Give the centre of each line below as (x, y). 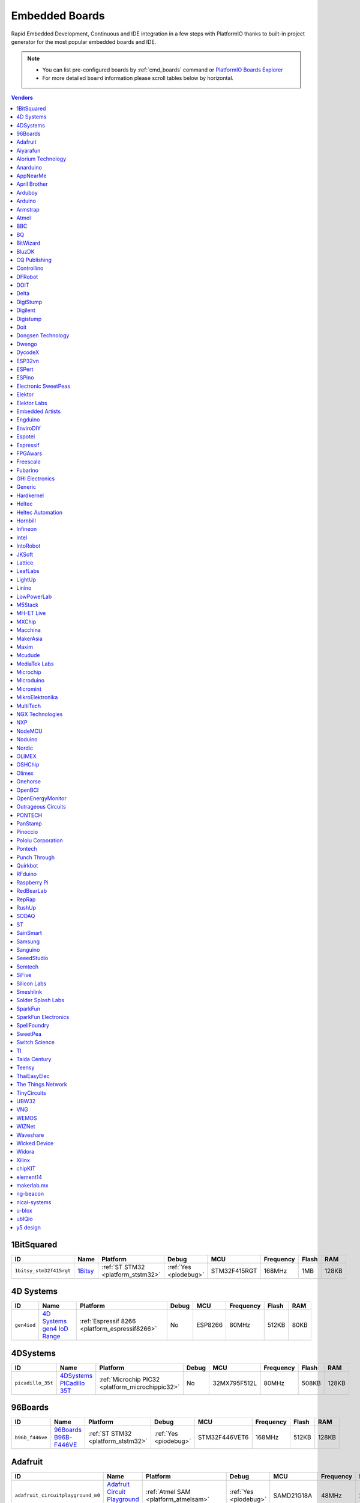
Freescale (29, 462)
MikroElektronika (37, 697)
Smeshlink (29, 991)
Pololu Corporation (40, 840)
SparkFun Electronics (43, 1017)
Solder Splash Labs (40, 1000)
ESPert (25, 369)
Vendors (22, 97)
